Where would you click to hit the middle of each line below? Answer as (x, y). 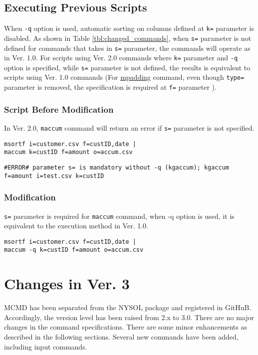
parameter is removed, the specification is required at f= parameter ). (110, 87)
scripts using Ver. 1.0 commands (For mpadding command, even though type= (124, 77)
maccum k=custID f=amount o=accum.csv (68, 152)
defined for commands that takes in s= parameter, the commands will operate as (127, 48)
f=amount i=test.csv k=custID (54, 176)
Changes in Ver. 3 (67, 283)
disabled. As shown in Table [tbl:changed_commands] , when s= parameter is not (128, 38)
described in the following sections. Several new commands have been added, (121, 336)
